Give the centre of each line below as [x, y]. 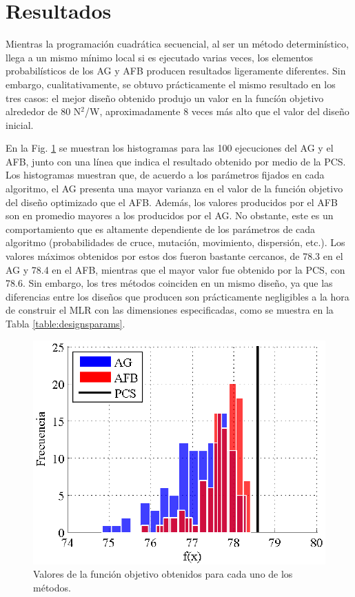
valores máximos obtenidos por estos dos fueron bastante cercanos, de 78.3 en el [174, 256]
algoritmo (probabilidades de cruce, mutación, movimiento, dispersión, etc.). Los [175, 242]
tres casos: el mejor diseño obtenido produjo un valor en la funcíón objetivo [165, 98]
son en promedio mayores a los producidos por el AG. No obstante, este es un [170, 215]
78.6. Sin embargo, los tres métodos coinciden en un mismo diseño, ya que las [169, 283]
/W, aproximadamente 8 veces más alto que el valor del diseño [217, 111]
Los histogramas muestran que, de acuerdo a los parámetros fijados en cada [165, 175]
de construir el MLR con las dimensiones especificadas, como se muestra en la [170, 310]
